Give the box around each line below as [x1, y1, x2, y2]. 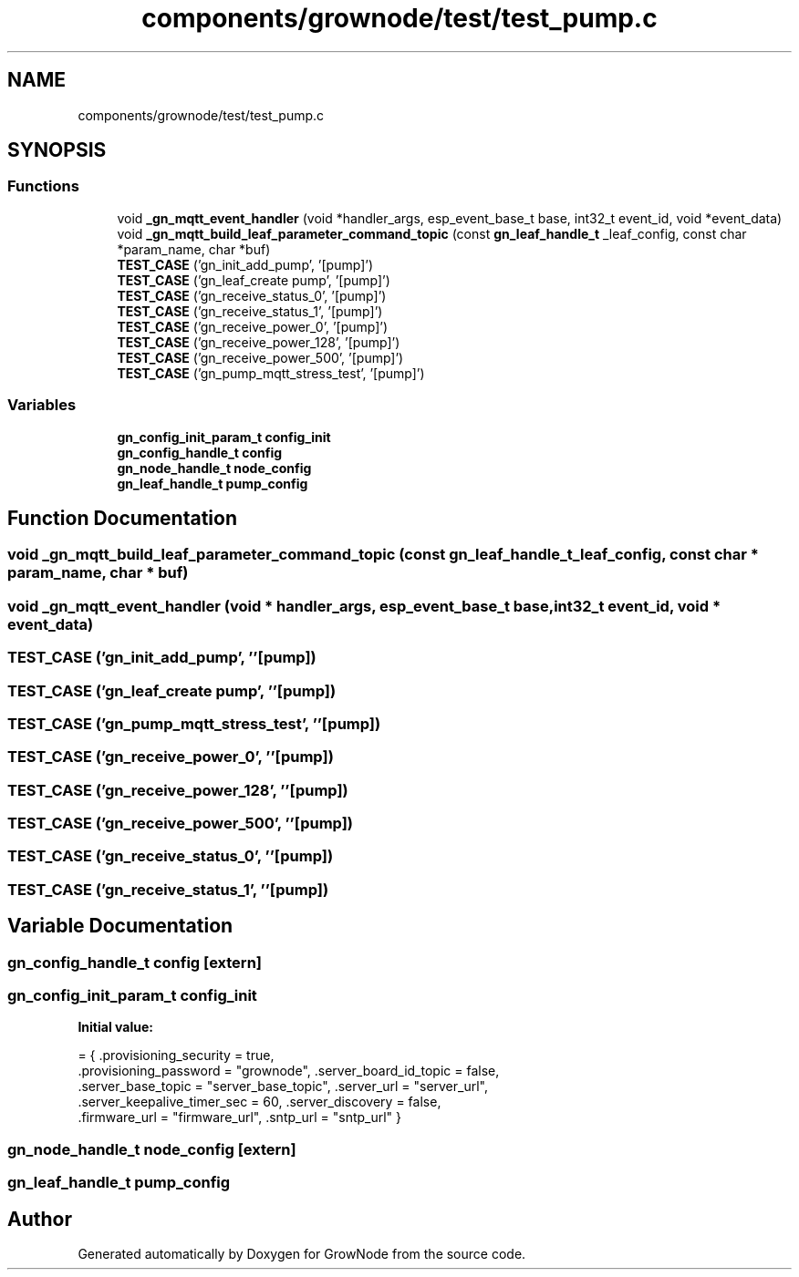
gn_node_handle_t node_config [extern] [7, 1139, 296, 1159]
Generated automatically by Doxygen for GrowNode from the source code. [78, 1245, 526, 1262]
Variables [7, 396, 77, 415]
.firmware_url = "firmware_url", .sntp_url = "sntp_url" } [78, 1109, 402, 1126]
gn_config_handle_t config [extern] [7, 953, 262, 972]
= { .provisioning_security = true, [78, 1047, 275, 1064]
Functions [7, 177, 79, 196]
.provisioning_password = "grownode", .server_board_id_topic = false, [78, 1063, 500, 1079]
